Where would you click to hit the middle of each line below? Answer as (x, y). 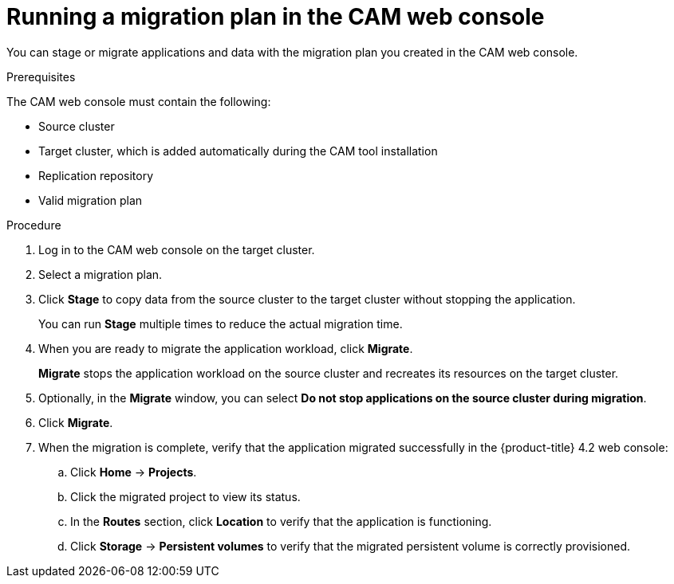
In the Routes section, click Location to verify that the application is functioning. (281, 521)
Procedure (34, 225)
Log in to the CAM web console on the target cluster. (177, 249)
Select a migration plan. (101, 274)
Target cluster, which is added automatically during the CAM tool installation (238, 151)
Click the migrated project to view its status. (185, 496)
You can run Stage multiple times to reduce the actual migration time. (221, 323)
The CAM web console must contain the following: (139, 101)
